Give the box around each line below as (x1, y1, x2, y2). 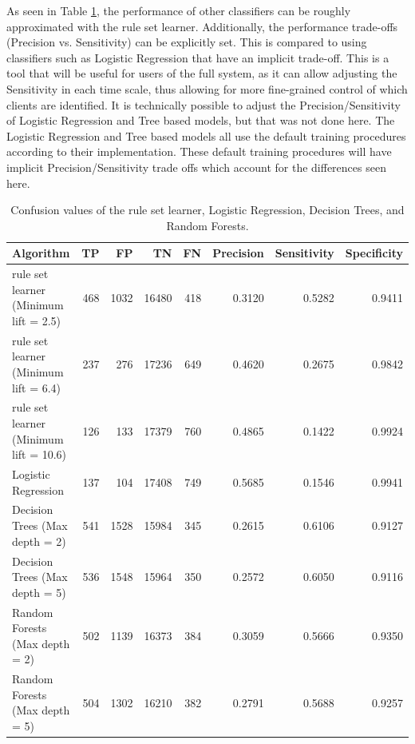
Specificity (345, 245, 403, 261)
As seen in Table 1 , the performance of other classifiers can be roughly (6, 2, 351, 18)
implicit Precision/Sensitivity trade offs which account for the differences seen (6, 158, 386, 175)
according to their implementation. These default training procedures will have (6, 143, 392, 160)
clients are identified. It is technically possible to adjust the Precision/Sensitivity (6, 96, 401, 113)
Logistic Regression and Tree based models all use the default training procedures (6, 127, 406, 144)
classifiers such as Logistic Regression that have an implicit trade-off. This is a (6, 49, 389, 66)
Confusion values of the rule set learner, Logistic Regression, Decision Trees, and (10, 201, 405, 218)
